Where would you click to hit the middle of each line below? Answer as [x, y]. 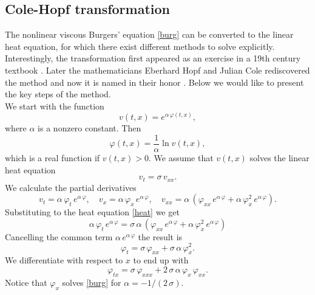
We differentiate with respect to [64, 260]
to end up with [161, 260]
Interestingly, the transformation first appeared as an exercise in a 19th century [153, 58]
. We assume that [181, 158]
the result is [160, 236]
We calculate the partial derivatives [71, 187]
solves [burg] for [92, 282]
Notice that [26, 282]
